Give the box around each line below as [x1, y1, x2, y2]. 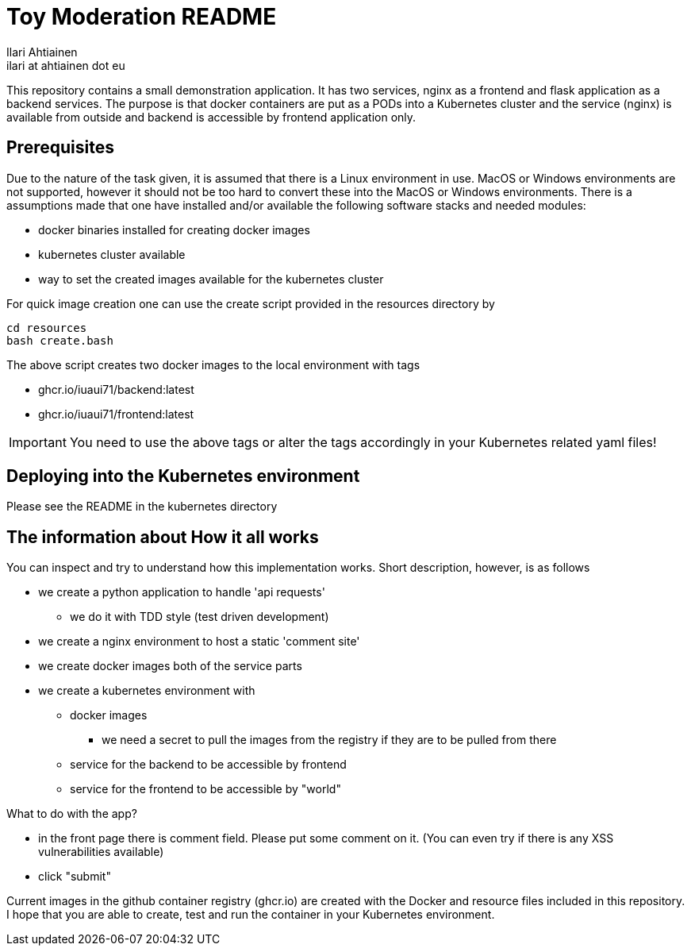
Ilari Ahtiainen [6, 44, 78, 59]
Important [9, 434, 67, 450]
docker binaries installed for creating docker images [38, 222, 310, 237]
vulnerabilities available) [38, 845, 164, 859]
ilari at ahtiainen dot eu [6, 58, 125, 72]
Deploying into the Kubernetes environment [6, 466, 360, 487]
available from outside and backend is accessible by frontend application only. [6, 110, 417, 124]
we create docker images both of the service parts [38, 659, 302, 673]
